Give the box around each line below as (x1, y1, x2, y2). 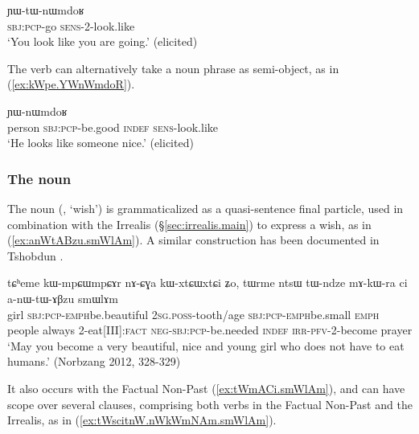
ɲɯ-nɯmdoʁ (7, 102, 68, 119)
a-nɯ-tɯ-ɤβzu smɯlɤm (7, 289, 118, 306)
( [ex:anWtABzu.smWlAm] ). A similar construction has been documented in (7, 231, 380, 248)
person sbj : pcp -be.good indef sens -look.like (7, 118, 218, 135)
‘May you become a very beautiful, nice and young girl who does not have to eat (7, 337, 405, 354)
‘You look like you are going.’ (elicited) (7, 33, 198, 50)
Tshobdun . (7, 247, 64, 264)
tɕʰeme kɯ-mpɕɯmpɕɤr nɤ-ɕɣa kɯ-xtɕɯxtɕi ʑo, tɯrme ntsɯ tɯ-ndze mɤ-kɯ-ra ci (7, 274, 408, 291)
